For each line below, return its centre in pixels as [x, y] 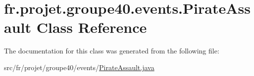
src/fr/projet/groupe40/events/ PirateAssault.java [79, 67]
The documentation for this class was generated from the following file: [112, 51]
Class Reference [92, 27]
